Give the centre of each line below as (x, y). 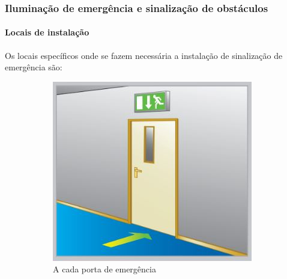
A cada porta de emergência (104, 269)
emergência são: (34, 67)
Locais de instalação (47, 32)
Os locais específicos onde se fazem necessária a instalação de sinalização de (144, 55)
